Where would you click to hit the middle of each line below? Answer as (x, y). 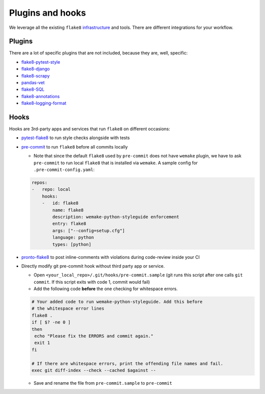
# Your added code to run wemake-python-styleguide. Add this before (117, 302)
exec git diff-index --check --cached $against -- (94, 370)
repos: (40, 183)
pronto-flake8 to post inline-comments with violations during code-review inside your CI (110, 257)
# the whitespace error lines (68, 308)
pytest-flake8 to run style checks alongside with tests (76, 138)
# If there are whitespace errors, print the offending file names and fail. (127, 363)
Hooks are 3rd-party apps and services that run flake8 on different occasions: (90, 129)
